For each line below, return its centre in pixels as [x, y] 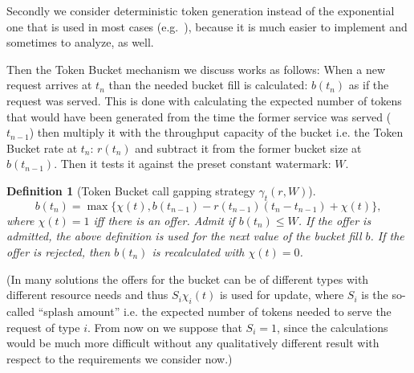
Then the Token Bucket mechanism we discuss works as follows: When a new [196, 69]
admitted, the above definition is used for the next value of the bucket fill [184, 236]
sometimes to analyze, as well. [80, 42]
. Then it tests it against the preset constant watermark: [193, 164]
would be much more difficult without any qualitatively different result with [193, 343]
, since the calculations [332, 327]
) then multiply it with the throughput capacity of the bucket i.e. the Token [216, 132]
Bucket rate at [42, 148]
